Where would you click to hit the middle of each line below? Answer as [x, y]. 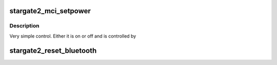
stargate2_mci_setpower [50, 11]
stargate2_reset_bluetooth [53, 51]
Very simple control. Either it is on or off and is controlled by [73, 36]
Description [24, 26]
